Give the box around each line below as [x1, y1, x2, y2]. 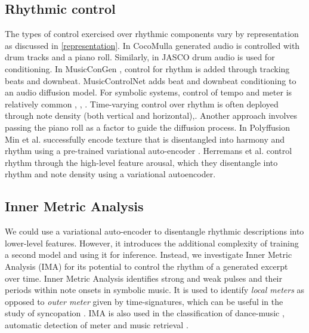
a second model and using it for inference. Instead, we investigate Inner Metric [5, 248, 292, 261]
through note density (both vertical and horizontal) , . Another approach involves [5, 109, 298, 122]
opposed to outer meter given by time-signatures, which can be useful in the [5, 295, 283, 307]
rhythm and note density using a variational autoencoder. [5, 168, 216, 180]
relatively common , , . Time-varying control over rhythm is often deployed [5, 97, 279, 110]
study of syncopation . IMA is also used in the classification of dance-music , [5, 307, 285, 319]
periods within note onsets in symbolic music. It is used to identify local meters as [5, 283, 305, 296]
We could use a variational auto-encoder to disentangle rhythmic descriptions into [5, 225, 304, 238]
